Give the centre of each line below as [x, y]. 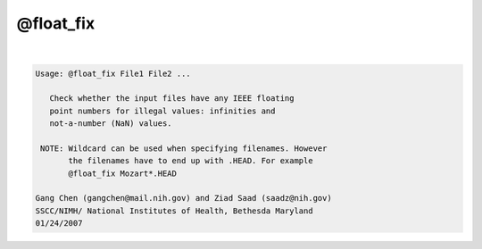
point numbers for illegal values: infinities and [162, 111]
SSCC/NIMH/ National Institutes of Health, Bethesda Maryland [174, 211]
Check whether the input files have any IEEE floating [172, 99]
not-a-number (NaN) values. [111, 124]
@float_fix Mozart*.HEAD [123, 173]
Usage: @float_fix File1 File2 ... [113, 73]
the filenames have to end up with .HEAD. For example [191, 161]
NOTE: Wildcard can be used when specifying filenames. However [184, 148]
